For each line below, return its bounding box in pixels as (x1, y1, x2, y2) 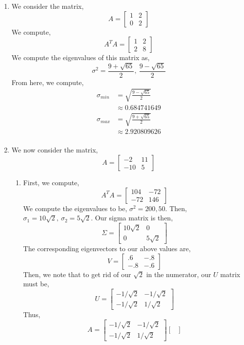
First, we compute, (23, 177, 80, 188)
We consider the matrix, (11, 1, 84, 11)
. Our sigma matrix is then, (91, 213, 173, 223)
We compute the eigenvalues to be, (23, 203, 127, 213)
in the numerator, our (146, 269, 211, 279)
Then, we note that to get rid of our (23, 269, 131, 279)
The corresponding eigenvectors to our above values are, (23, 243, 191, 253)
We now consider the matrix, (11, 145, 98, 155)
